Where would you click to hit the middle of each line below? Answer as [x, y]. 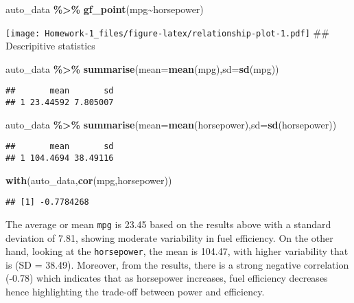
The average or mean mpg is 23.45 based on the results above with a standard [168, 224]
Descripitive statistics [50, 46]
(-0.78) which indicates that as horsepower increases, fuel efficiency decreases [167, 278]
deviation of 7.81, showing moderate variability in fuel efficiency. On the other [169, 237]
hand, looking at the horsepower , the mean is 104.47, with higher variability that [177, 251]
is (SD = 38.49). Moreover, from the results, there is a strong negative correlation [177, 264]
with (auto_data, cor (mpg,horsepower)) [89, 180]
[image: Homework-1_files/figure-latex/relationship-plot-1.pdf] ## [167, 32]
